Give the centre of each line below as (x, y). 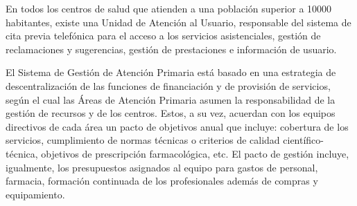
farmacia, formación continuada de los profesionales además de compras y (162, 181)
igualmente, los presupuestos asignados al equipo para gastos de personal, (162, 167)
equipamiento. (35, 194)
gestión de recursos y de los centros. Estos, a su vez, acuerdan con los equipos (171, 113)
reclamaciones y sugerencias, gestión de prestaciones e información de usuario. (171, 49)
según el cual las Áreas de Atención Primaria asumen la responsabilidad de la (171, 99)
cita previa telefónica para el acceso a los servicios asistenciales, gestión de (163, 36)
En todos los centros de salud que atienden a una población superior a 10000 (169, 8)
